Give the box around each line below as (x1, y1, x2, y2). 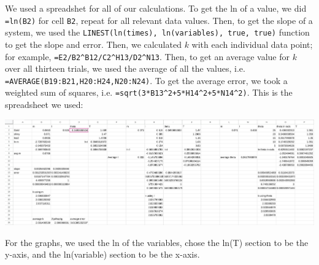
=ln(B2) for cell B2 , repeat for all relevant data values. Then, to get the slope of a (5, 13, 313, 26)
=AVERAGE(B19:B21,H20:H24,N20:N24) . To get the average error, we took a (5, 74, 288, 86)
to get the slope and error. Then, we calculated (5, 37, 182, 50)
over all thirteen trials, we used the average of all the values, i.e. (5, 62, 245, 75)
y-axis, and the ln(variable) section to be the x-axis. (5, 248, 200, 261)
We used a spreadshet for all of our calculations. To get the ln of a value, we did (5, 2, 307, 14)
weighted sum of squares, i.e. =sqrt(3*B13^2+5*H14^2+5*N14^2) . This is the (5, 86, 293, 99)
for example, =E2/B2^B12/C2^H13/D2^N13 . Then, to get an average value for (5, 50, 290, 63)
